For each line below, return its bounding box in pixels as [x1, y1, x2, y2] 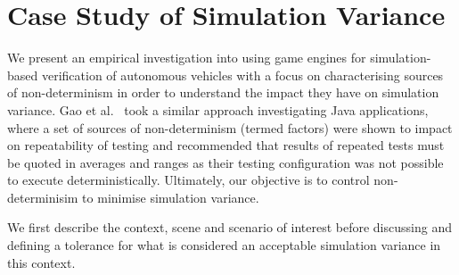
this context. [7, 253, 76, 271]
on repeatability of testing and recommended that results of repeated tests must [7, 136, 445, 154]
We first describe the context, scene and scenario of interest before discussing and [7, 218, 452, 237]
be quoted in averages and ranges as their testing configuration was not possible [7, 153, 444, 171]
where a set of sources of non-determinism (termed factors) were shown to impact [7, 118, 453, 137]
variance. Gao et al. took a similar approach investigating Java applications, [7, 100, 429, 119]
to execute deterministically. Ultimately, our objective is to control [7, 171, 370, 189]
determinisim [7, 187, 78, 206]
